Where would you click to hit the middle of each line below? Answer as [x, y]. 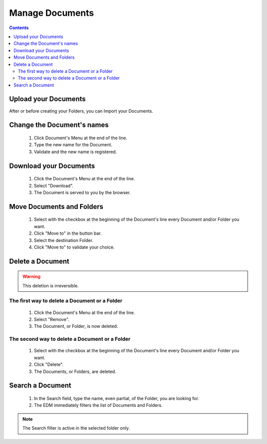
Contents [19, 28]
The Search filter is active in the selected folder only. [76, 428]
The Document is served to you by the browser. [82, 192]
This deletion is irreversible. [51, 285]
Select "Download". [54, 186]
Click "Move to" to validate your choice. [74, 247]
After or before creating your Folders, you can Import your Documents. [81, 111]
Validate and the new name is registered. [75, 152]
